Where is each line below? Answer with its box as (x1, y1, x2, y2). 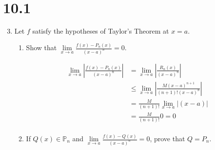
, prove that (150, 133, 185, 144)
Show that (26, 42, 57, 53)
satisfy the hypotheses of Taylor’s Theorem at (32, 26, 169, 36)
